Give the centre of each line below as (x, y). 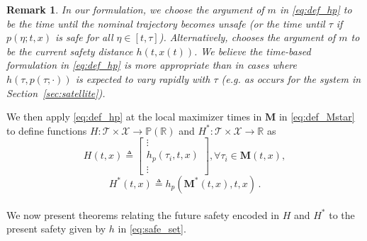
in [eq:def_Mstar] (317, 117)
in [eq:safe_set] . (152, 229)
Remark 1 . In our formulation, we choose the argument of (135, 9)
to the (342, 214)
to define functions (47, 130)
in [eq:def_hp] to (316, 9)
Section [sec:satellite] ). (56, 93)
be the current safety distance (70, 51)
